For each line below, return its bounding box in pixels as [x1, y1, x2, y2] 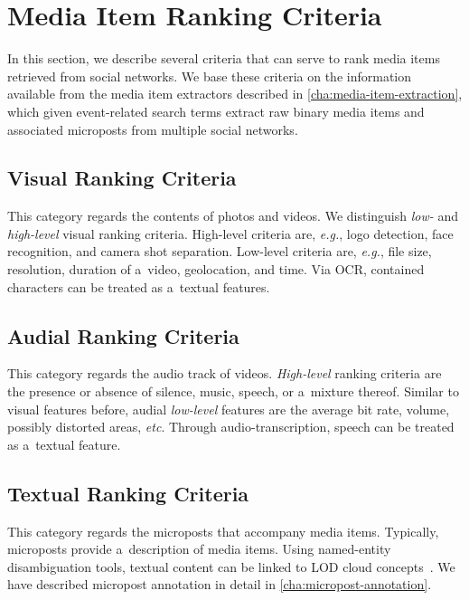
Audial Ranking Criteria [7, 321, 239, 349]
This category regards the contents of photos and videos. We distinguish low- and [7, 206, 458, 225]
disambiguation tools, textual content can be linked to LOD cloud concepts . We [7, 557, 455, 576]
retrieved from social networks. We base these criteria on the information [7, 66, 412, 85]
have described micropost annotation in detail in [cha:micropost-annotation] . [7, 575, 432, 594]
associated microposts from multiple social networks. [7, 119, 298, 138]
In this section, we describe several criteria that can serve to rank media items [7, 49, 440, 68]
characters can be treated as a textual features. [7, 277, 270, 296]
